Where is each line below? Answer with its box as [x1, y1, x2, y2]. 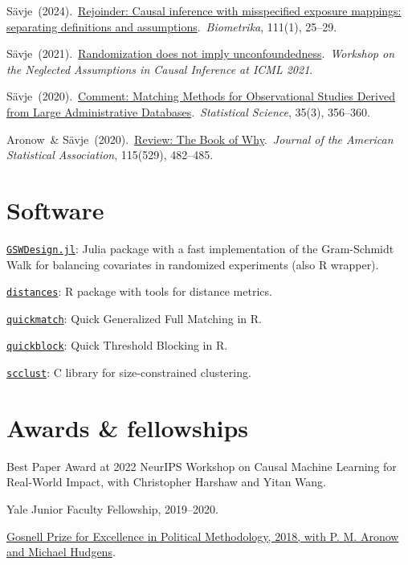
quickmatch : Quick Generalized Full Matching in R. [6, 309, 262, 326]
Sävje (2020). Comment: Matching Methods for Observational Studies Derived [6, 88, 395, 104]
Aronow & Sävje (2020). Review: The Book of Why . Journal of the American [6, 130, 394, 147]
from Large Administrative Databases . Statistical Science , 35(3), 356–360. [6, 103, 370, 120]
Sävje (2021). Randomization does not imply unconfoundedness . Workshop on [6, 45, 395, 62]
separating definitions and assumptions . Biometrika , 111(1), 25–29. [6, 18, 337, 35]
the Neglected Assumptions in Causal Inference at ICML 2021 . [6, 60, 313, 77]
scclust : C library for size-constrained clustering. [6, 364, 251, 381]
